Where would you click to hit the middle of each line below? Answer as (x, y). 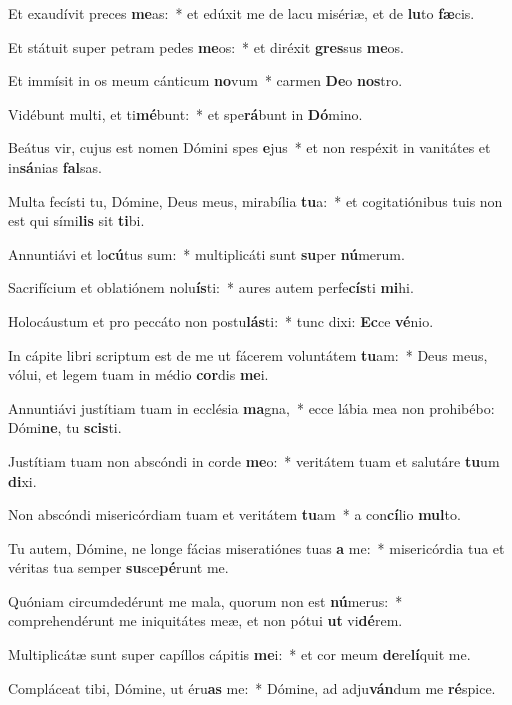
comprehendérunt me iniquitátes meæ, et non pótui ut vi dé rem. (205, 620)
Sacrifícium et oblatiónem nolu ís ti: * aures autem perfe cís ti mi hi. (211, 287)
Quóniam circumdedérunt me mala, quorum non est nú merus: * (205, 600)
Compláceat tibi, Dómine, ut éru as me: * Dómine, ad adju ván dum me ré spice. (252, 687)
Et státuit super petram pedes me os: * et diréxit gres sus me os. (206, 46)
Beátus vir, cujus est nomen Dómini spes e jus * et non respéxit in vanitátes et (249, 147)
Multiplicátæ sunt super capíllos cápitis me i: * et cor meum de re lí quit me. (239, 654)
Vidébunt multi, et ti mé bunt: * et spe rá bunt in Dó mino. (185, 113)
